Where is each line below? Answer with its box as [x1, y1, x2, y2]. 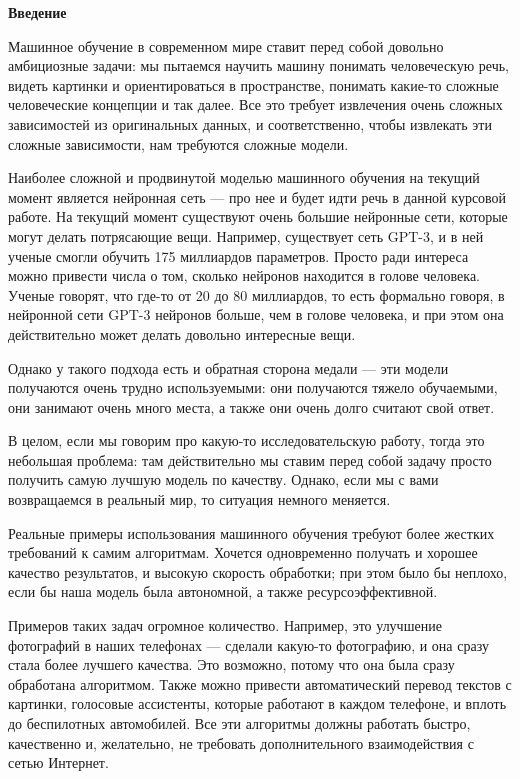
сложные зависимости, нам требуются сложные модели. [8, 133, 349, 154]
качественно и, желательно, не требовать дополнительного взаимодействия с [8, 732, 474, 753]
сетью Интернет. [8, 752, 109, 773]
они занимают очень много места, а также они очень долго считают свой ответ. [8, 396, 495, 417]
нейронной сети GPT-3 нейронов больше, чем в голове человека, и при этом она [8, 304, 504, 325]
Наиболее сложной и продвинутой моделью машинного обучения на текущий [8, 167, 480, 188]
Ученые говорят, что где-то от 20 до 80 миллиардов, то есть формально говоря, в [8, 284, 505, 305]
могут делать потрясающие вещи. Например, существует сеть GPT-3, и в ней [8, 225, 484, 246]
